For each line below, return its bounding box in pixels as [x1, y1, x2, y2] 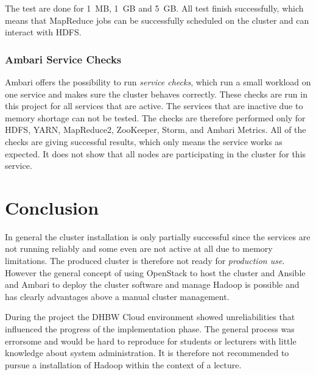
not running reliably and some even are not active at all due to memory [5, 242, 273, 255]
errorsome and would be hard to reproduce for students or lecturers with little [5, 334, 297, 347]
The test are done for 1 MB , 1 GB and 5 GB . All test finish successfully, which [5, 2, 304, 14]
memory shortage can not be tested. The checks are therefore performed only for [5, 111, 306, 124]
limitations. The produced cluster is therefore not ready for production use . [5, 254, 285, 267]
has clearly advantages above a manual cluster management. [5, 290, 230, 302]
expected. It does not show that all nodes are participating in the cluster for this [5, 147, 306, 160]
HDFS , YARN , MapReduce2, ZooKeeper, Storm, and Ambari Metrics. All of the [5, 123, 306, 136]
